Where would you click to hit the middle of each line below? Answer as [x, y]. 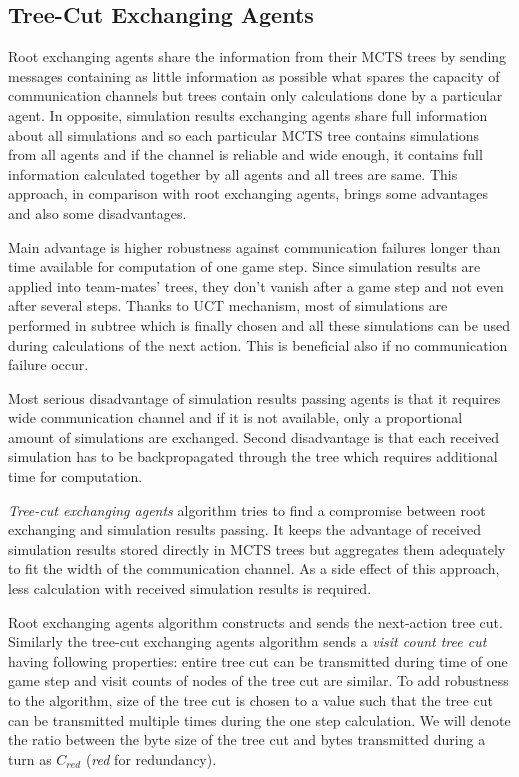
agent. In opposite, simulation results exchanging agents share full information [248, 114]
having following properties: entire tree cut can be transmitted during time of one [258, 660]
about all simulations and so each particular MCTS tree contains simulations [244, 134]
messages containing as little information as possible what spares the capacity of [254, 75]
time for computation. [75, 476]
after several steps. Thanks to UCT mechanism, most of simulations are [228, 305]
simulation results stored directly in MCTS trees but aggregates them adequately [257, 548]
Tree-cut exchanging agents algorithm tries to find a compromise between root [247, 509]
